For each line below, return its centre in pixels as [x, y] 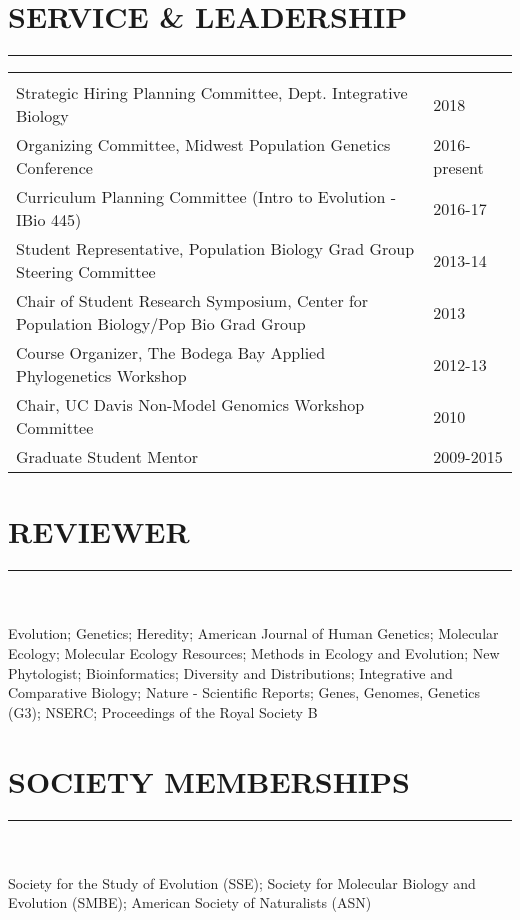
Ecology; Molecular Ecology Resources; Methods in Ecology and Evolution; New [254, 653]
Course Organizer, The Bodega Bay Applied [171, 353]
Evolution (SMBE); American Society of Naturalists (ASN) [190, 902]
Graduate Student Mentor [107, 457]
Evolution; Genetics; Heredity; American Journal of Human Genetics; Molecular [253, 633]
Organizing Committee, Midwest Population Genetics [203, 145]
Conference [54, 168]
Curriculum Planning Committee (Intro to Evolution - [206, 197]
